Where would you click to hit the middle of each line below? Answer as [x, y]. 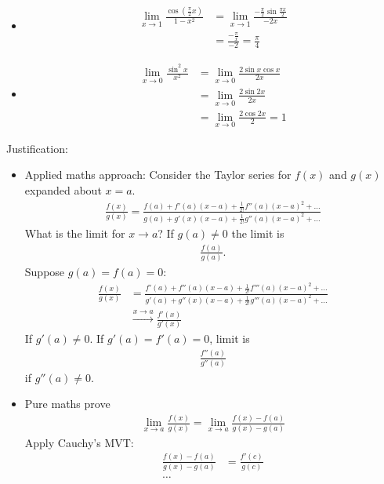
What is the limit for [75, 233]
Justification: [37, 148]
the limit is [258, 233]
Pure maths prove [67, 404]
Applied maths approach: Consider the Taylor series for [158, 175]
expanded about [63, 190]
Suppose [45, 272]
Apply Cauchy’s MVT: [79, 442]
